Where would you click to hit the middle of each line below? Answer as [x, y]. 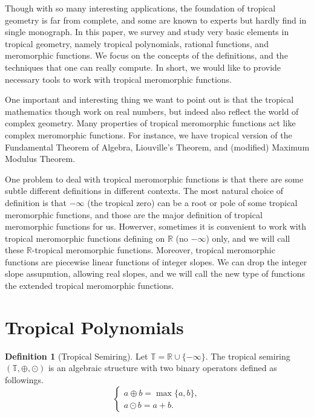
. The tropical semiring [248, 356]
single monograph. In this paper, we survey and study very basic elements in [147, 32]
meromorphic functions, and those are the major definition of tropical [134, 214]
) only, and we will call [248, 238]
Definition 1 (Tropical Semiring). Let [77, 356]
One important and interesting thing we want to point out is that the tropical [149, 99]
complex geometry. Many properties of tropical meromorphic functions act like [150, 123]
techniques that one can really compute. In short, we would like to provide [143, 67]
